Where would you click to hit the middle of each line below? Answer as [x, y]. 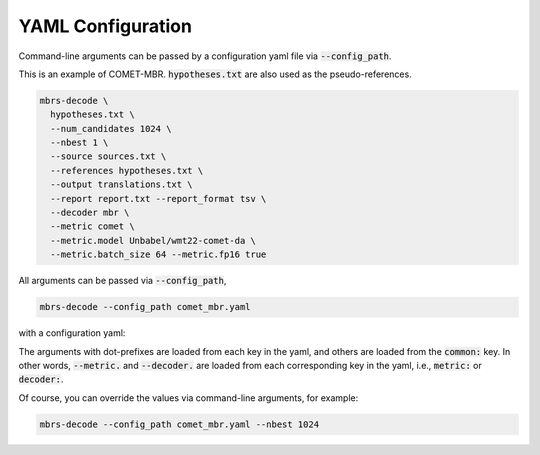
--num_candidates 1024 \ [111, 128]
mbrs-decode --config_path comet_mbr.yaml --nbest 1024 [179, 424]
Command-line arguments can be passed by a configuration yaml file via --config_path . [205, 56]
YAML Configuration [105, 26]
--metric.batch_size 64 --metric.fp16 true [158, 254]
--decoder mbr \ [90, 213]
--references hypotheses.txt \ [127, 170]
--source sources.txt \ [108, 156]
